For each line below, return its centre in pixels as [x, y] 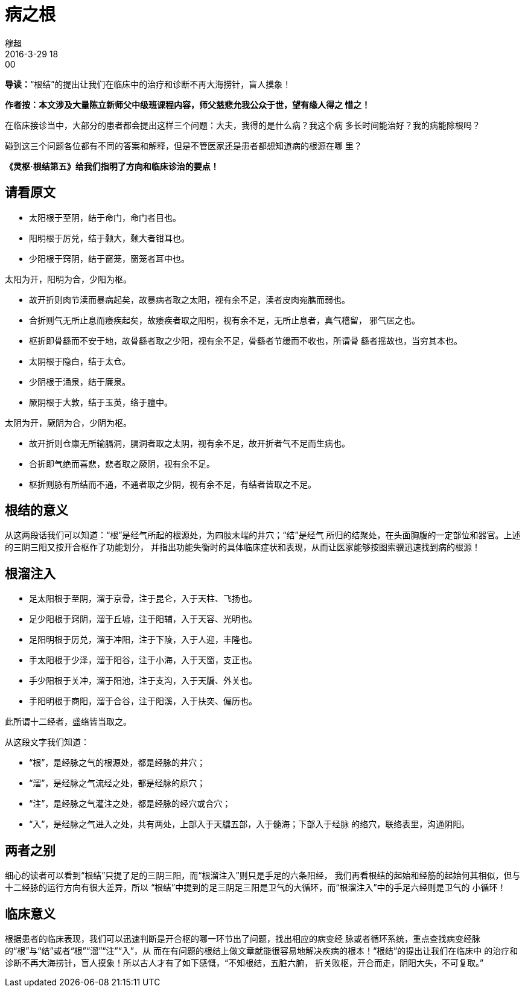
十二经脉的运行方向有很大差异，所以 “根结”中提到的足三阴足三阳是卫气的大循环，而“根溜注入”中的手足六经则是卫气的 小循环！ [256, 888]
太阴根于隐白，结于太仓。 [80, 361]
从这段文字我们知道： [47, 742]
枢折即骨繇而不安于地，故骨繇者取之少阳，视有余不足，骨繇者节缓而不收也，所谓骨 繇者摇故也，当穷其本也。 [246, 340]
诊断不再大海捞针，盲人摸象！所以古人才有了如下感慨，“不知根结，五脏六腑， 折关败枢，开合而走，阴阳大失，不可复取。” [244, 962]
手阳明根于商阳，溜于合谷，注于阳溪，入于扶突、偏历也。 [143, 701]
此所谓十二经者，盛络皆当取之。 [68, 722]
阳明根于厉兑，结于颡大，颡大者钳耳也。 [109, 238]
